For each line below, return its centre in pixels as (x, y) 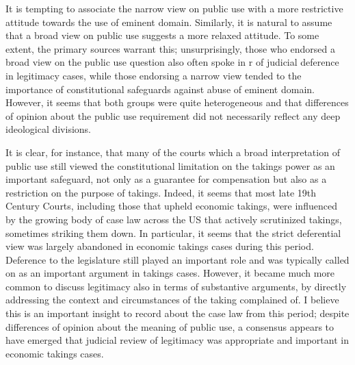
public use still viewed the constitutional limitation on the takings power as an (170, 165)
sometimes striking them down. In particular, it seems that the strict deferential (173, 232)
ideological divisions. (49, 129)
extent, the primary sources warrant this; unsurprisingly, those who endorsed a (170, 48)
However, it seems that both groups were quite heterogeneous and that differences (177, 102)
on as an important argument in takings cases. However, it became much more (170, 273)
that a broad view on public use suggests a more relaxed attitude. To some (162, 35)
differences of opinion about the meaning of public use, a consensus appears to (170, 326)
